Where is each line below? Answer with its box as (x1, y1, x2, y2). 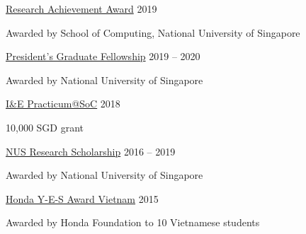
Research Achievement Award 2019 (6, 1, 157, 16)
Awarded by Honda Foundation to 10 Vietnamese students (6, 215, 260, 230)
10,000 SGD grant (6, 119, 84, 134)
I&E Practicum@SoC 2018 (6, 96, 120, 111)
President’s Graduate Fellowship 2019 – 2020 (6, 49, 200, 64)
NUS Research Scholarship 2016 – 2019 (6, 144, 176, 158)
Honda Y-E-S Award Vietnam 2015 (6, 191, 159, 206)
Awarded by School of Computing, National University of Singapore (6, 25, 300, 40)
